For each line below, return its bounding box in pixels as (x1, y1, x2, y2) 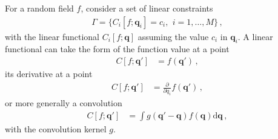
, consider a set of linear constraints (81, 2, 213, 14)
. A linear (237, 30, 273, 42)
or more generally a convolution (5, 97, 122, 109)
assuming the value (137, 30, 209, 42)
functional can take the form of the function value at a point (5, 42, 230, 55)
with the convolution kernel (5, 123, 107, 135)
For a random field (5, 2, 74, 14)
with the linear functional (5, 30, 100, 42)
